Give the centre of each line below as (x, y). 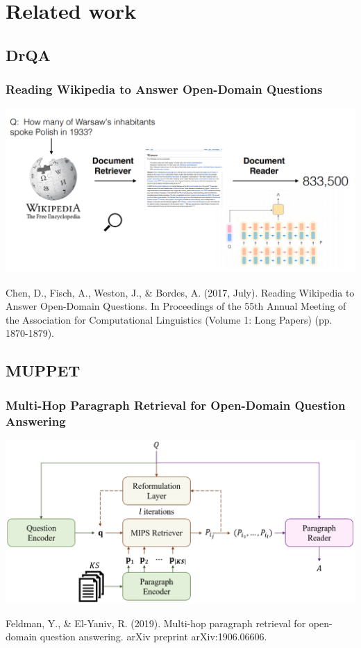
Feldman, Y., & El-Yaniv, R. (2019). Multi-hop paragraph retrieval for (156, 623)
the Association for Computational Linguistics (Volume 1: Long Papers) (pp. (169, 319)
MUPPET (43, 371)
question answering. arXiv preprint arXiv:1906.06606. (153, 637)
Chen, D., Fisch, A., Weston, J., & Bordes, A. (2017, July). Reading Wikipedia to (180, 292)
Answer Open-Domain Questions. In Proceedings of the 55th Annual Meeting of (176, 306)
